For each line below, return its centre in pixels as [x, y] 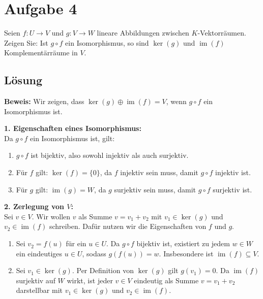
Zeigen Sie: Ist [26, 42]
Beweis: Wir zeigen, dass [44, 101]
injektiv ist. [233, 172]
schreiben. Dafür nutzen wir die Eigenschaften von [128, 226]
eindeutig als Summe [166, 280]
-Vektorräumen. [222, 33]
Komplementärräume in [41, 53]
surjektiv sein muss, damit [155, 189]
